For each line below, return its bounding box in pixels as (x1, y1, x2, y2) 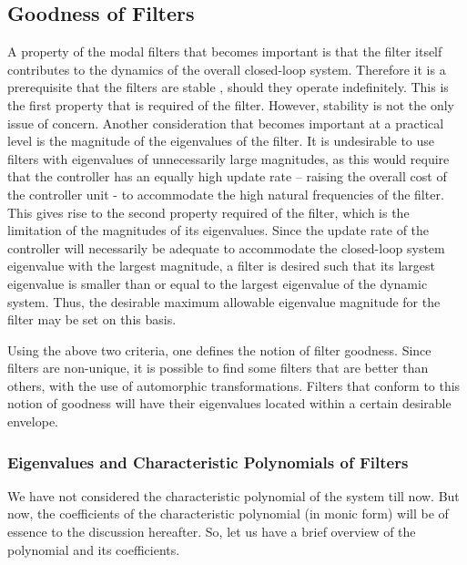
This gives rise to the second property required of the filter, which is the (7, 202, 410, 221)
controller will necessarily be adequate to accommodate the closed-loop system (7, 238, 445, 257)
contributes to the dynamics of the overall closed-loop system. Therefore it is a (7, 59, 446, 78)
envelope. (7, 412, 58, 431)
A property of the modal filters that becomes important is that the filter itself (7, 42, 442, 61)
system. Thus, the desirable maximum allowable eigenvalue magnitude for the (7, 292, 441, 311)
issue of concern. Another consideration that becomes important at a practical (7, 113, 444, 132)
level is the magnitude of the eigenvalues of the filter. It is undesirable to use (7, 131, 435, 150)
